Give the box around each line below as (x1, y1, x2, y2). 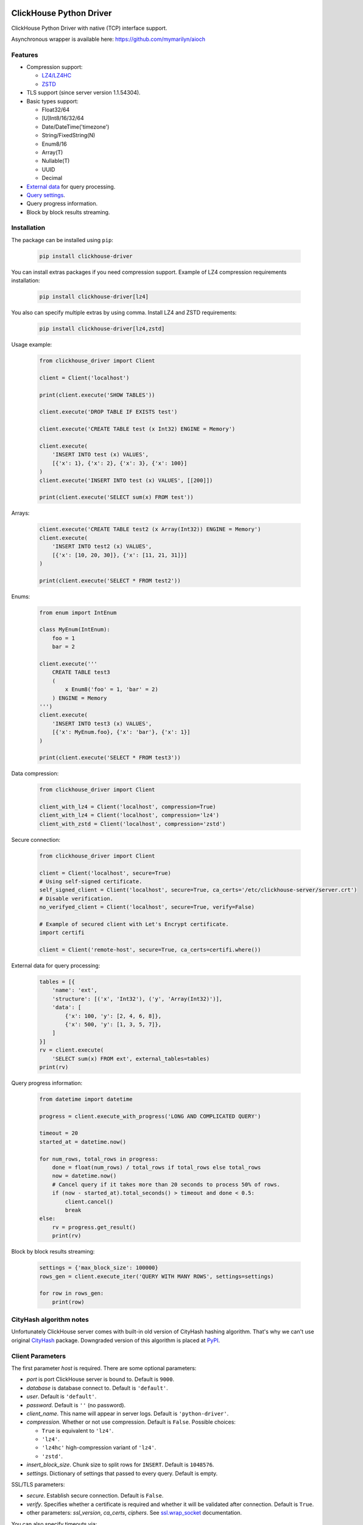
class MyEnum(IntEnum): (39, 626, 111, 633)
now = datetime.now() (52, 1172, 117, 1180)
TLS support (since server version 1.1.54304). (26, 89, 141, 96)
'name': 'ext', (52, 987, 97, 994)
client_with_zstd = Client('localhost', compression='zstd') (39, 820, 226, 827)
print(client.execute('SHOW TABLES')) (39, 391, 155, 398)
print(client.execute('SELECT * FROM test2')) (39, 577, 181, 584)
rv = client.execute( (39, 1047, 104, 1053)
